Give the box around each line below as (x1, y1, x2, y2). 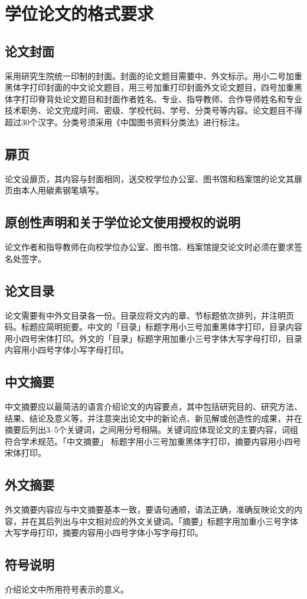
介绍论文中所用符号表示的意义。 (5, 583, 129, 595)
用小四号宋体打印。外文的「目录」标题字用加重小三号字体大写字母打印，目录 (5, 332, 302, 344)
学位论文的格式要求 (5, 1, 154, 25)
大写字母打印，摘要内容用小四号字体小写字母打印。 (5, 526, 203, 539)
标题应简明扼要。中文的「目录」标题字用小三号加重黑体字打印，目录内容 (21, 320, 302, 333)
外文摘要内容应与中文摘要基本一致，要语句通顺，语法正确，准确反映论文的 (5, 503, 294, 516)
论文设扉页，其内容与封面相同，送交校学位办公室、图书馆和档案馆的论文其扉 (5, 172, 302, 184)
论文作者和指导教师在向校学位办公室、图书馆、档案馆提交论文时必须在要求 (5, 241, 294, 253)
